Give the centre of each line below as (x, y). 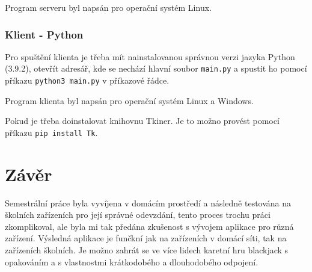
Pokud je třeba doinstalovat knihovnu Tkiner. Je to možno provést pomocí (142, 121)
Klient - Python (44, 34)
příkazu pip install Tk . (51, 132)
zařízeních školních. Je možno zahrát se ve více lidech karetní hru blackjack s (147, 250)
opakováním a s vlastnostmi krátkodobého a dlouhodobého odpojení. (132, 261)
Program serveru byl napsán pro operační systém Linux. (108, 7)
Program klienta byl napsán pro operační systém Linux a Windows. (129, 100)
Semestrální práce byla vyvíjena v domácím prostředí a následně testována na (148, 202)
